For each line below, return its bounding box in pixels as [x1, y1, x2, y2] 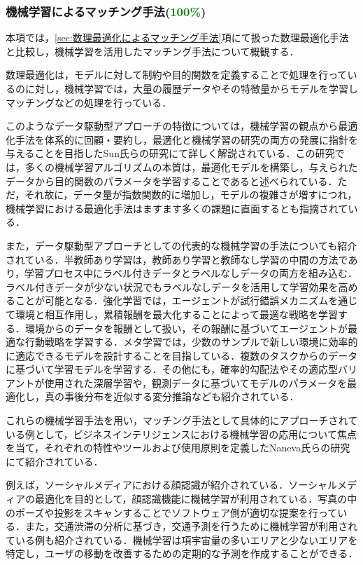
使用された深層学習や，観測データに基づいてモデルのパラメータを [44, 375, 348, 390]
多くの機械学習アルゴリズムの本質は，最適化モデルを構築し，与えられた [24, 159, 358, 174]
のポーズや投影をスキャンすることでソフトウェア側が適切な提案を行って [6, 505, 338, 519]
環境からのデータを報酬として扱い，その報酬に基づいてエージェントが [24, 320, 348, 335]
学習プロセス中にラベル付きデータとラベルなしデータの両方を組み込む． [24, 266, 358, 280]
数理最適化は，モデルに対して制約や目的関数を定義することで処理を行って [6, 67, 348, 82]
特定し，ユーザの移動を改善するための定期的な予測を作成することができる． [6, 546, 358, 561]
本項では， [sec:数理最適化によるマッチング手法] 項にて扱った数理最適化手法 [6, 30, 349, 45]
